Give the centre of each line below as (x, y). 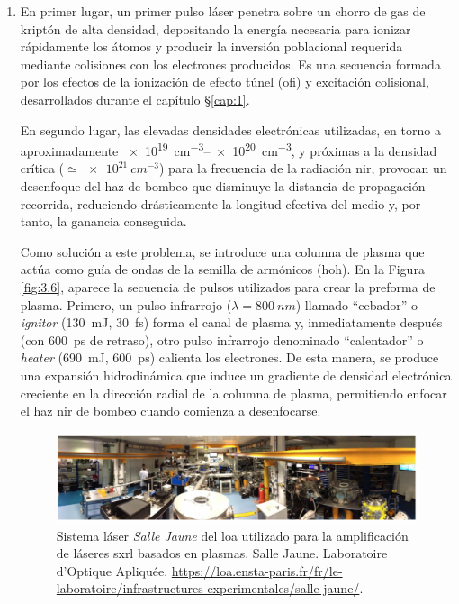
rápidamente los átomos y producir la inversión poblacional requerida (211, 46)
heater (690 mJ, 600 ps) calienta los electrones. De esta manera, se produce (229, 357)
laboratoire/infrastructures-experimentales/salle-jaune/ (208, 588)
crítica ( (42, 168)
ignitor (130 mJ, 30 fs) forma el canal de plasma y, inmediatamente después (231, 322)
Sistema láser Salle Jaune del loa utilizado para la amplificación (232, 535)
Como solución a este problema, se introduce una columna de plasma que (222, 251)
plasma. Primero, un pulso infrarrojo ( (126, 304)
